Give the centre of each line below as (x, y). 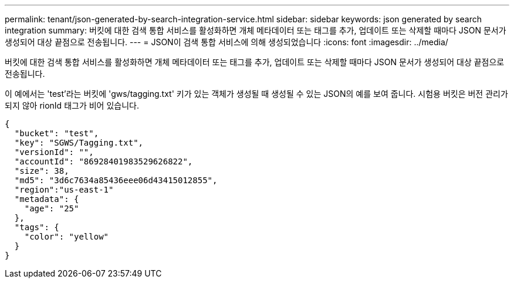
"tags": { (37, 227)
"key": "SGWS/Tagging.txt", (79, 143)
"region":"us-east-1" (64, 190)
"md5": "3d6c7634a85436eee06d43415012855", (116, 180)
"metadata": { (47, 199)
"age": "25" (52, 208)
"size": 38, (42, 171)
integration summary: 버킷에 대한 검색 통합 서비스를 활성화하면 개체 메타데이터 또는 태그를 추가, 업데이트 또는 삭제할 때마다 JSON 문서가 (256, 30)
